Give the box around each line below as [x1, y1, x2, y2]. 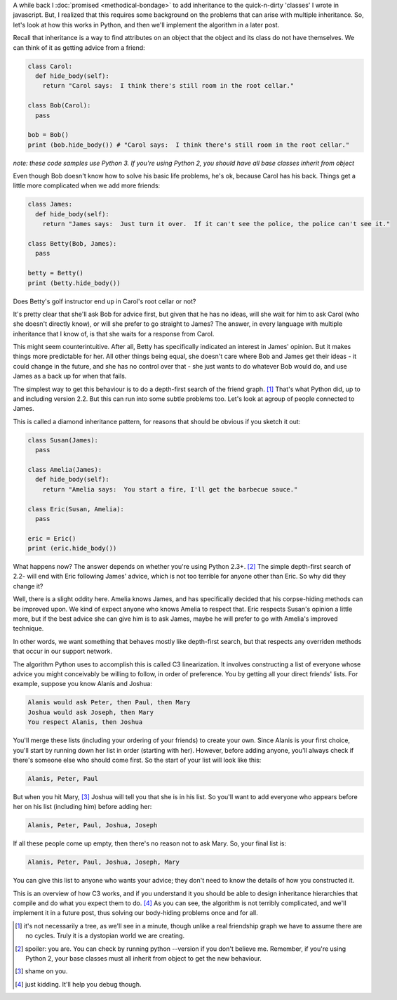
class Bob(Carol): [27, 102, 91, 110]
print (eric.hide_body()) [27, 544, 117, 553]
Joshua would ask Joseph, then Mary [27, 708, 154, 716]
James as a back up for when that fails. [13, 372, 127, 381]
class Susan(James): [27, 436, 98, 444]
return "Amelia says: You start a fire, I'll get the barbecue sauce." [42, 485, 298, 493]
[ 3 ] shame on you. [15, 967, 68, 975]
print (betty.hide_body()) [27, 279, 121, 287]
